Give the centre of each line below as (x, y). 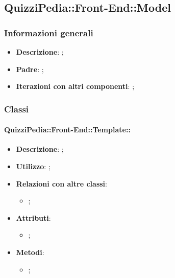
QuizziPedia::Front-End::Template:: (67, 130)
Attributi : (33, 217)
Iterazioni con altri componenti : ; (75, 86)
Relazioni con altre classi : (61, 183)
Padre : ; (30, 69)
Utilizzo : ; (33, 166)
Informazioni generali (49, 32)
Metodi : (30, 252)
